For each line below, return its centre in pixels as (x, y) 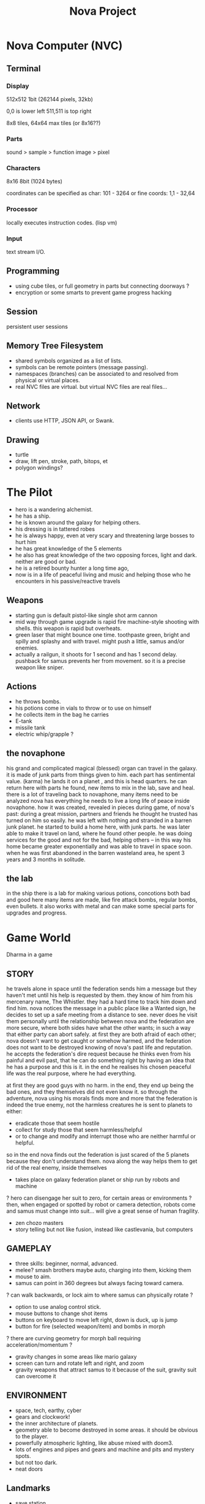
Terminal (24, 68)
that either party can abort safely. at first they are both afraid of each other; (101, 1034)
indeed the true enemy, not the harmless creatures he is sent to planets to (99, 1105)
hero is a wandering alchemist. (54, 510)
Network (24, 406)
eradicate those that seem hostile (57, 1123)
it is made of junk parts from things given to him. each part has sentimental (101, 775)
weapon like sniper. (39, 667)
